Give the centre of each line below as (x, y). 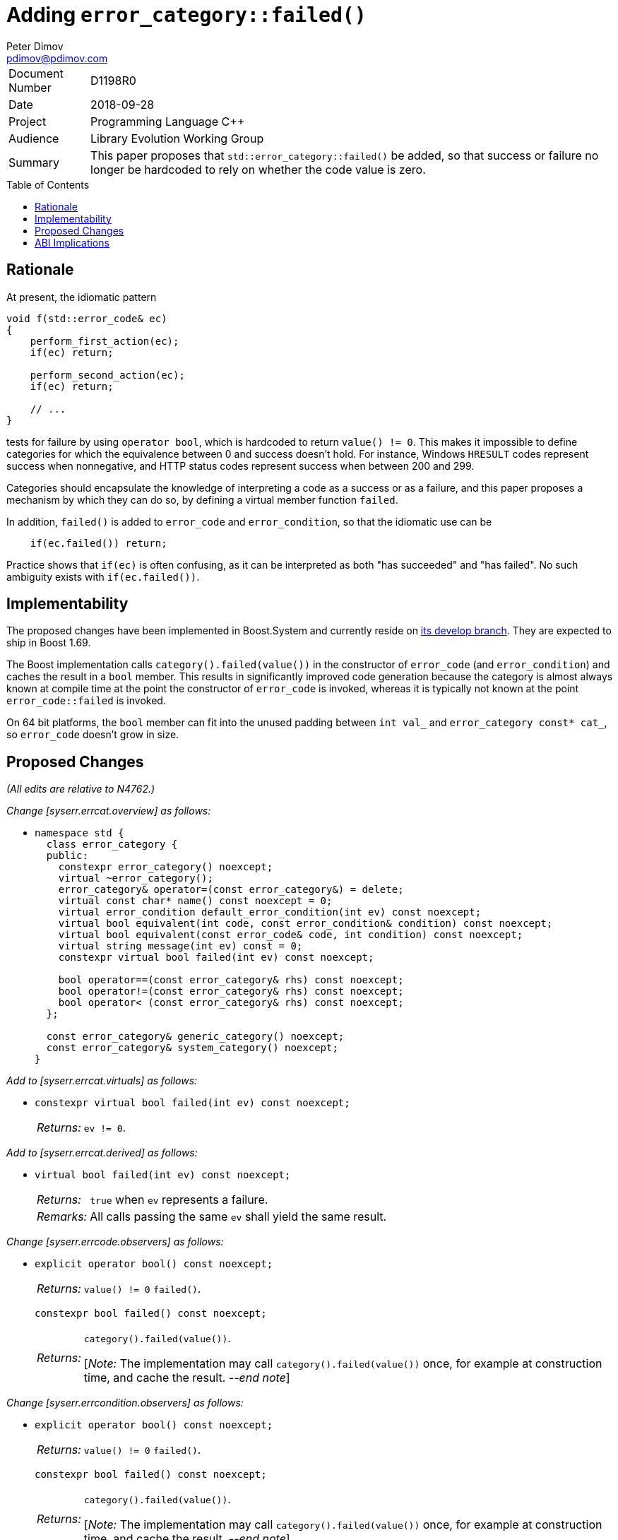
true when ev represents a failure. (179, 1200)
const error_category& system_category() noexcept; (192, 1048)
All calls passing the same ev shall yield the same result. (238, 1217)
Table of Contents (48, 184)
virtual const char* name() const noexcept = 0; (195, 901)
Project (28, 121)
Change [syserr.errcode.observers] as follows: (115, 1242)
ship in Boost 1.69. (49, 643)
